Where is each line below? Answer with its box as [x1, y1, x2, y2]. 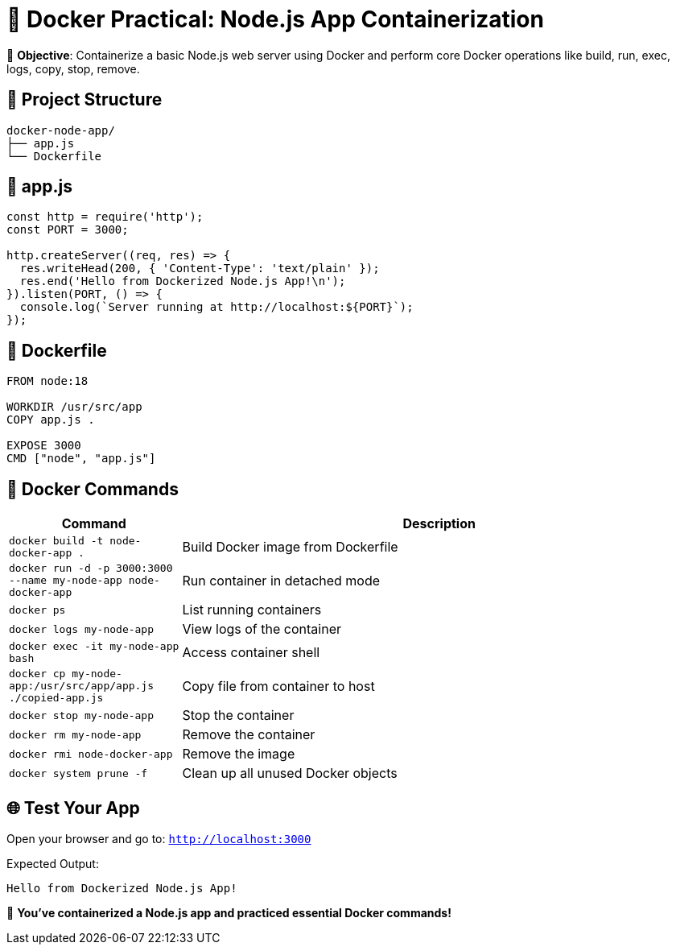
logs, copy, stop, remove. [6, 61, 140, 76]
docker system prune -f [9, 767, 148, 779]
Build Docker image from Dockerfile [182, 539, 398, 556]
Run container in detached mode [182, 572, 381, 589]
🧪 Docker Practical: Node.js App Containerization [6, 6, 544, 33]
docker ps [9, 603, 66, 616]
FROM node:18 [6, 374, 89, 388]
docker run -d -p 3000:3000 [9, 562, 173, 575]
